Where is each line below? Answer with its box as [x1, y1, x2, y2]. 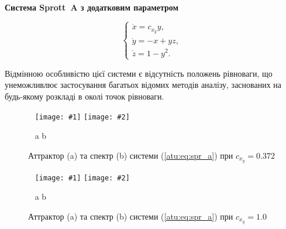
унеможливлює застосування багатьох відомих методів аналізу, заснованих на [5, 78, 282, 91]
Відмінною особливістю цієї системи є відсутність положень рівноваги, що [5, 67, 273, 79]
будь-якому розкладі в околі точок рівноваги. [5, 90, 164, 102]
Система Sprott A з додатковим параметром [5, 1, 178, 13]
